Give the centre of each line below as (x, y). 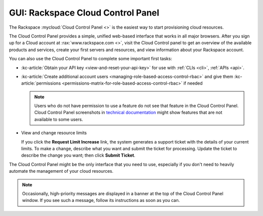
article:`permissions (41, 83)
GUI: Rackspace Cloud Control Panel (84, 13)
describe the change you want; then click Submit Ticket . (78, 155)
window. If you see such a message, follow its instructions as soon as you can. (101, 200)
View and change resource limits (54, 133)
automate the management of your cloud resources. (61, 171)
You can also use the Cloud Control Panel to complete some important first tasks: (91, 59)
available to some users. (59, 119)
